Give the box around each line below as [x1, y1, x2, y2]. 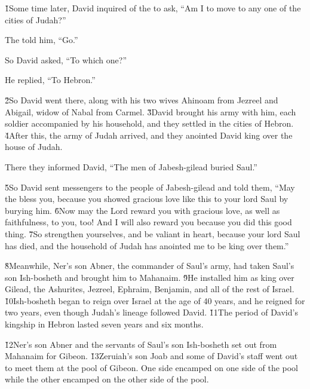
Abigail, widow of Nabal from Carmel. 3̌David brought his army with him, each [5, 105, 296, 118]
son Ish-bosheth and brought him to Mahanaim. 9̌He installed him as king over [5, 271, 294, 283]
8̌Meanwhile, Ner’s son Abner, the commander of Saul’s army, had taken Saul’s [5, 259, 294, 272]
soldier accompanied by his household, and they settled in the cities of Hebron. [5, 117, 294, 130]
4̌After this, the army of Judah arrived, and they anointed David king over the [5, 128, 293, 141]
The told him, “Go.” [5, 33, 78, 46]
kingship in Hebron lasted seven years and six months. [5, 318, 204, 330]
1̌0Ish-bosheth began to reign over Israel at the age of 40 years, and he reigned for [5, 294, 305, 307]
